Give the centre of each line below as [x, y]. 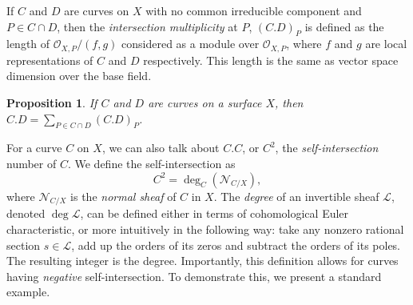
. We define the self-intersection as [151, 164]
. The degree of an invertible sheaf [296, 196]
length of [28, 44]
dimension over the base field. [79, 76]
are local [386, 44]
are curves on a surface [205, 103]
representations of [50, 60]
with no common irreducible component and [254, 10]
